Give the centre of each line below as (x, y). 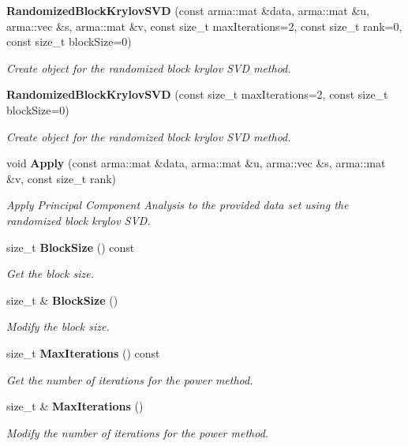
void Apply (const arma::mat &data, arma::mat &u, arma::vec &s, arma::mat (196, 163)
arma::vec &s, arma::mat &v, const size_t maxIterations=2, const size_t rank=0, (204, 26)
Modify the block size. (58, 326)
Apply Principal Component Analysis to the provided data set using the (178, 205)
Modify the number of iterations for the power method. (138, 432)
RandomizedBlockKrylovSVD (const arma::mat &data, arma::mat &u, (188, 10)
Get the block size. (51, 274)
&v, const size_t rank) (62, 178)
